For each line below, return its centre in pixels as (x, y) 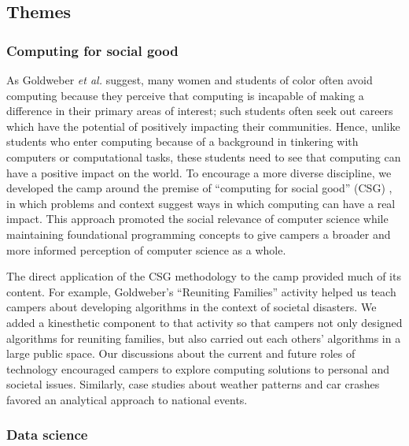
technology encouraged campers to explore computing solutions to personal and (198, 368)
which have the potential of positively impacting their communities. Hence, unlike (203, 126)
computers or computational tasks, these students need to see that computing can (204, 156)
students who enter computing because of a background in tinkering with (182, 141)
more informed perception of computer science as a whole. (146, 249)
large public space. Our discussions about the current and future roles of (181, 353)
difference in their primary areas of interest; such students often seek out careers (200, 111)
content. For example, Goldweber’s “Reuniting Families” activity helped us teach (201, 291)
